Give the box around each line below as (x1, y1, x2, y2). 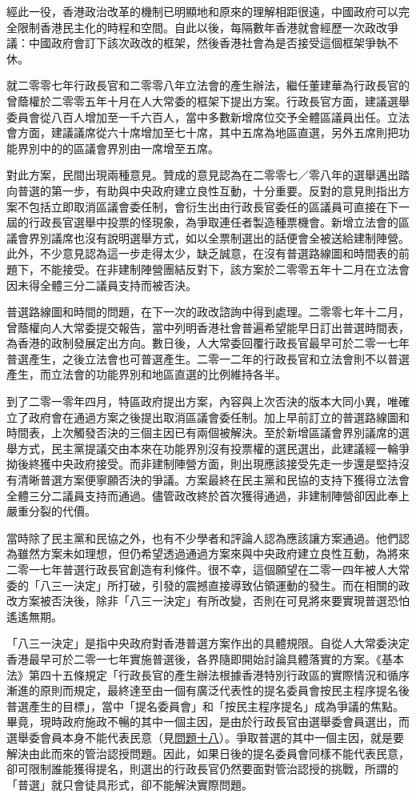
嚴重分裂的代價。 (6, 503, 96, 519)
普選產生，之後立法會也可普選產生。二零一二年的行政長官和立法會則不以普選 (6, 350, 410, 367)
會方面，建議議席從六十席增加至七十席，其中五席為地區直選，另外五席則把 (6, 124, 398, 141)
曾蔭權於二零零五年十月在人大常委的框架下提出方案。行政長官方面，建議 (6, 92, 387, 109)
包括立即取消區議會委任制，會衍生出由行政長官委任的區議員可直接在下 (28, 198, 398, 215)
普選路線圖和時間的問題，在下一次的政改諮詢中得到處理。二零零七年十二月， (6, 303, 410, 320)
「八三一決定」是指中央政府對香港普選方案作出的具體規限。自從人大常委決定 (6, 635, 410, 652)
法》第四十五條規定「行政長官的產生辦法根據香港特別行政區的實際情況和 (6, 666, 387, 683)
